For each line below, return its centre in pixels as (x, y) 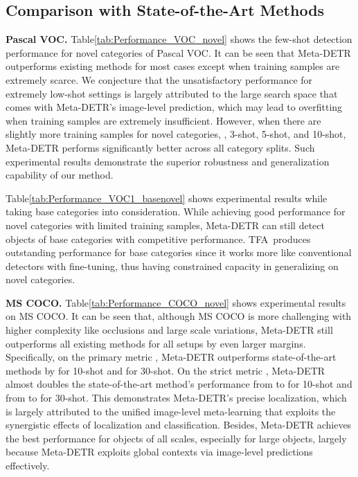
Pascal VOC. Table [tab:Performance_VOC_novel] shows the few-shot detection (179, 39)
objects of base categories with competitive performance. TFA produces (158, 238)
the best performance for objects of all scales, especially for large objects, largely (176, 438)
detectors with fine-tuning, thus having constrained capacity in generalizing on (172, 265)
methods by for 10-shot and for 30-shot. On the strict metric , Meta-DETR (165, 370)
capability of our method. (60, 175)
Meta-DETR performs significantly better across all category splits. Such (160, 147)
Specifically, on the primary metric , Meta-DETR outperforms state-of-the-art (171, 357)
